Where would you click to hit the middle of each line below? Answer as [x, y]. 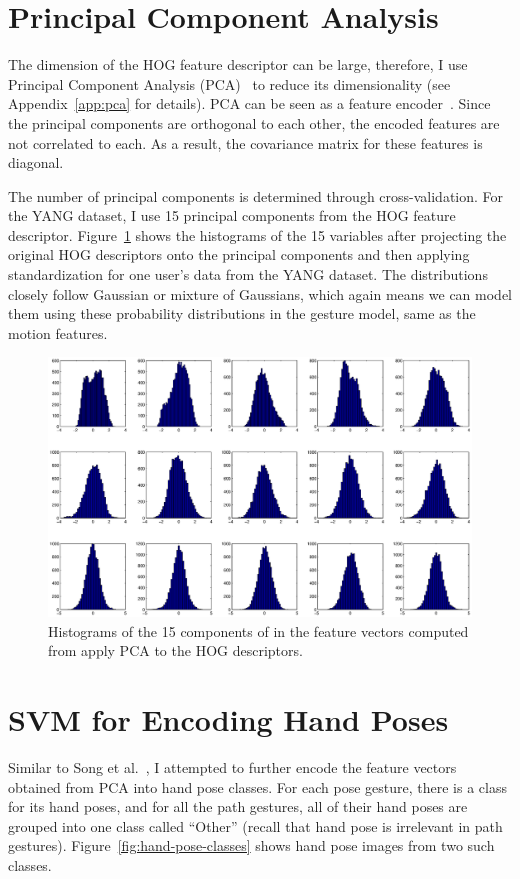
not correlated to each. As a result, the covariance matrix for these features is [245, 142]
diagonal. [36, 162]
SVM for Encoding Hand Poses [228, 719]
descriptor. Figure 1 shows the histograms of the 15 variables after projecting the [257, 234]
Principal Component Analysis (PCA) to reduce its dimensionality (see [229, 83]
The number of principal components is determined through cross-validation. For [256, 195]
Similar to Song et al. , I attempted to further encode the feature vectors [232, 766]
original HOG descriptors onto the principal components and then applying [239, 254]
